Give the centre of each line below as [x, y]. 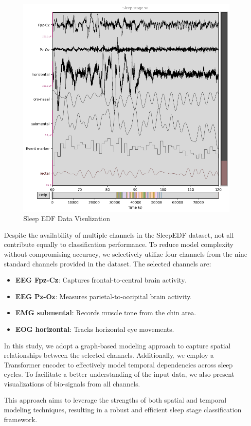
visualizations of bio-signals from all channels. [72, 383]
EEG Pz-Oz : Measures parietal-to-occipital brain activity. [104, 296]
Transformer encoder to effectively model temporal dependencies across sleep [118, 364]
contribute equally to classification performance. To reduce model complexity [119, 244]
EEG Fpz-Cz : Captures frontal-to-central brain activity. [101, 280]
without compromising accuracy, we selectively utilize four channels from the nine [126, 254]
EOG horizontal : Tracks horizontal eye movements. [95, 329]
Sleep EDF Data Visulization [67, 218]
